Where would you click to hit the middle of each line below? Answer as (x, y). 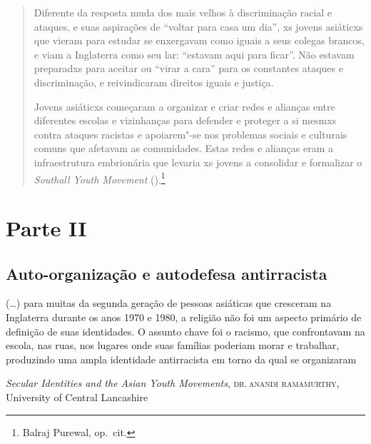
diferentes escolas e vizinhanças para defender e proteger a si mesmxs (185, 120)
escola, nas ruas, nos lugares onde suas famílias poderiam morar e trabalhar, (173, 345)
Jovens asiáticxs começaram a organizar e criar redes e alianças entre (184, 106)
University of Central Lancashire (77, 397)
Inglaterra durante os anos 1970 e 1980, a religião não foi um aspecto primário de (184, 317)
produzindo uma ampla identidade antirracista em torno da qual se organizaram (181, 359)
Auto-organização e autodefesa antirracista (167, 273)
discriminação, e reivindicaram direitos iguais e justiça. (154, 82)
